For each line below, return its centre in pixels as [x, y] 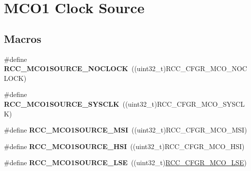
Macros [23, 38]
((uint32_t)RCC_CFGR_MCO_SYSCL [184, 104]
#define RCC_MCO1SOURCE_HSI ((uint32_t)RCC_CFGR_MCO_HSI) [124, 146]
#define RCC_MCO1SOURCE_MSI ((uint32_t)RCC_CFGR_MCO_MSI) [125, 130]
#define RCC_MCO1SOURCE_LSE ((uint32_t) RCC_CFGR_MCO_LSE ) [125, 162]
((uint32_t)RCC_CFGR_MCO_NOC [189, 68]
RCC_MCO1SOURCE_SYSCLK [62, 104]
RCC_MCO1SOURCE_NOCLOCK [66, 68]
